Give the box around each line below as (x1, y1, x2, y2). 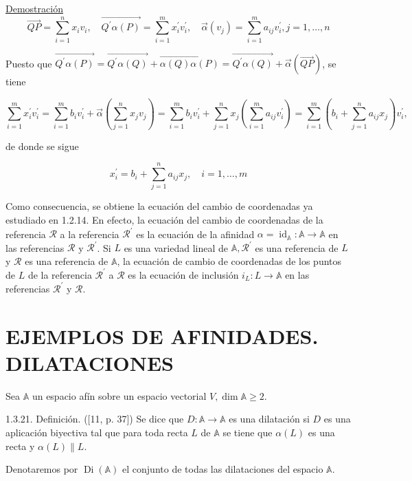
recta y (5, 438, 35, 453)
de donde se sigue (5, 138, 79, 153)
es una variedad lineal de (124, 240, 229, 255)
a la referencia (60, 226, 119, 241)
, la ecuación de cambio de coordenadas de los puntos (117, 253, 342, 268)
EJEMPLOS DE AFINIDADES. (5, 321, 319, 350)
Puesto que (5, 56, 52, 70)
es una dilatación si (229, 411, 310, 426)
